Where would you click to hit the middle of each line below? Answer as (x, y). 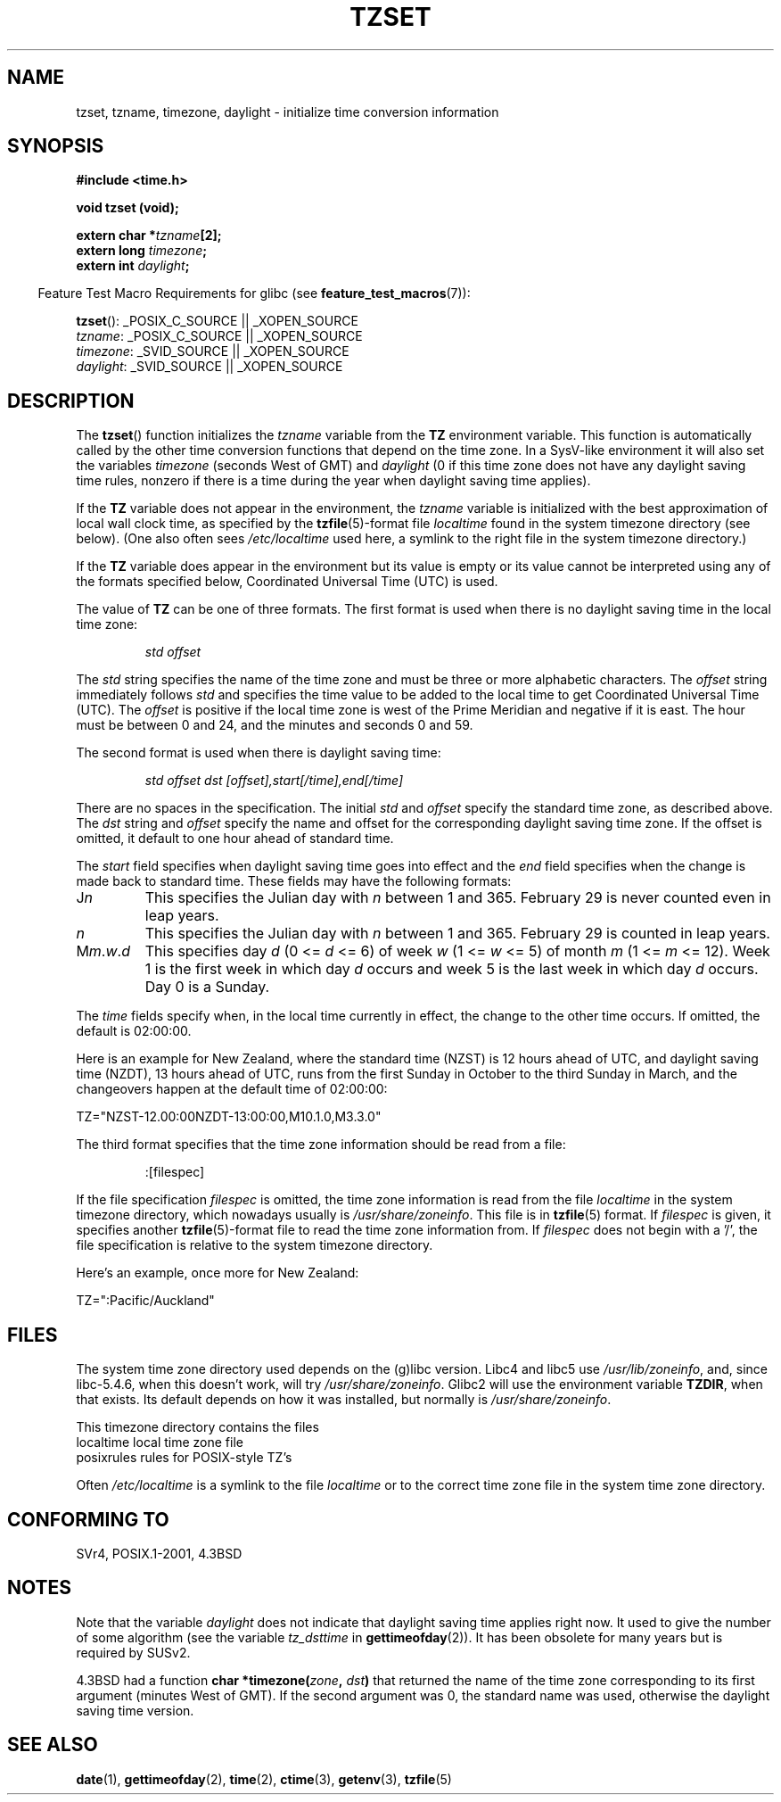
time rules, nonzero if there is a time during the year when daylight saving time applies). (333, 481)
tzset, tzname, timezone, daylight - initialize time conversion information (288, 112)
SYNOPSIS (56, 146)
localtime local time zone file (160, 1442)
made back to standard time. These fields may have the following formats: (294, 881)
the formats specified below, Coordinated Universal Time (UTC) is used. (287, 582)
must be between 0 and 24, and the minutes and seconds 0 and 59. (275, 725)
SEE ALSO (53, 1745)
